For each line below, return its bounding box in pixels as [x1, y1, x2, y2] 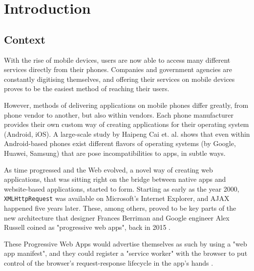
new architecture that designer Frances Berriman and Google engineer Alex [4, 212, 230, 222]
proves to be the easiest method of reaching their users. [4, 83, 169, 94]
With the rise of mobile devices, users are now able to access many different [4, 54, 231, 65]
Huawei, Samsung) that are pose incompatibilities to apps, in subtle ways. [4, 148, 226, 158]
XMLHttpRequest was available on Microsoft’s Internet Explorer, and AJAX [4, 193, 230, 203]
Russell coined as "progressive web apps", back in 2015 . [4, 222, 170, 232]
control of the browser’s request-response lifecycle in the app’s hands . [4, 257, 213, 268]
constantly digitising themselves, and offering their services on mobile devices [4, 74, 235, 84]
